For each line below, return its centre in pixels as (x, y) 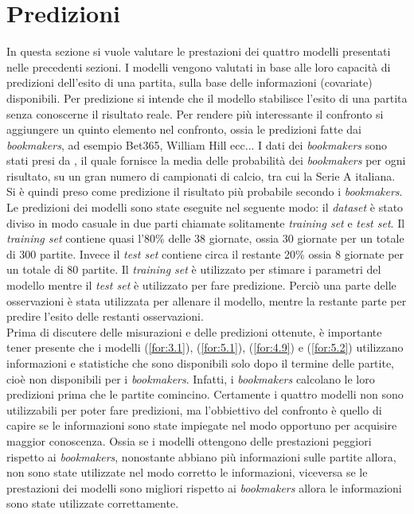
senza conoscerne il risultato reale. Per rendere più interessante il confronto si (195, 113)
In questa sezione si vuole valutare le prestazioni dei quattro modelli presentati (199, 51)
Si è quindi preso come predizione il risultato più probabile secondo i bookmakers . (205, 191)
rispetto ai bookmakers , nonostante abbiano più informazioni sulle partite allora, (201, 456)
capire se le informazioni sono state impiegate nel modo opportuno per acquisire (202, 425)
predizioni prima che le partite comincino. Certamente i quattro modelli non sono (205, 394)
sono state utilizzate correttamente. (93, 503)
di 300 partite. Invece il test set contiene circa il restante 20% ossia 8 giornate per (205, 253)
